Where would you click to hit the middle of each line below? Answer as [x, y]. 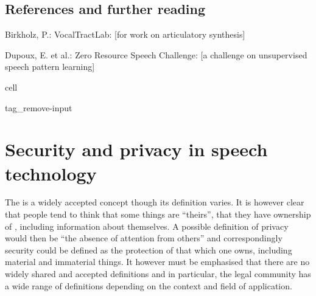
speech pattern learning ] [50, 67]
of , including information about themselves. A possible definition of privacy [147, 226]
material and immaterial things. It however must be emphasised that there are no [157, 262]
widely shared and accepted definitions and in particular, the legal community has [158, 274]
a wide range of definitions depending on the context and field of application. [149, 285]
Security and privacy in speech [136, 149]
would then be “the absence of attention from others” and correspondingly [144, 238]
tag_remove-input [39, 107]
